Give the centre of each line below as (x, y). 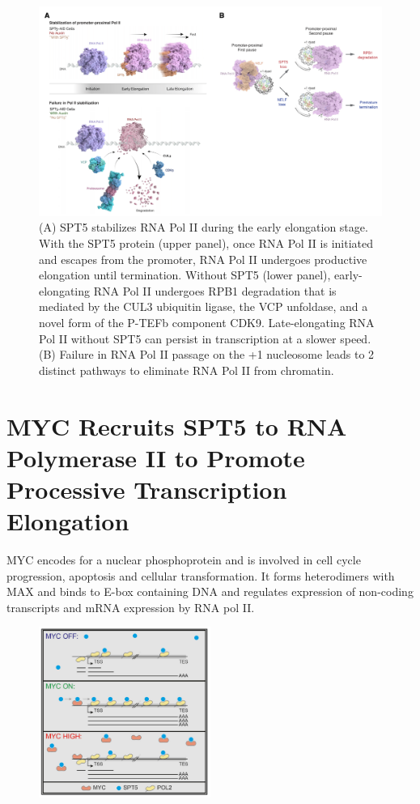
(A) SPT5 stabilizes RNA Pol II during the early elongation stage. (204, 227)
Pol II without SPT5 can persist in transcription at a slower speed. (205, 338)
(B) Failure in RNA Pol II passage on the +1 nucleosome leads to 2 (207, 354)
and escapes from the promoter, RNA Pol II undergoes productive (203, 259)
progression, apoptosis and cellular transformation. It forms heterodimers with (201, 575)
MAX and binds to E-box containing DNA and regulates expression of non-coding (210, 591)
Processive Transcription (147, 489)
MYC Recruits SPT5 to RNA (177, 425)
